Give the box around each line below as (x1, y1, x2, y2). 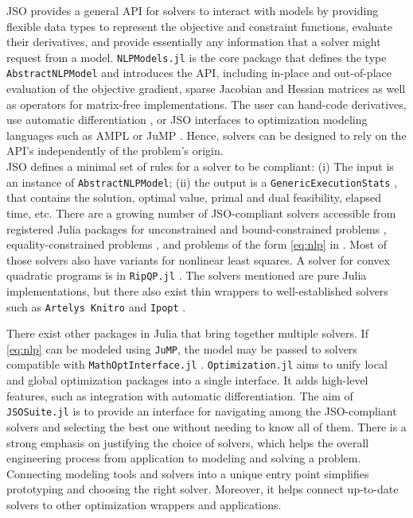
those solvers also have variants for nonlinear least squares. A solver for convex (6, 251, 390, 268)
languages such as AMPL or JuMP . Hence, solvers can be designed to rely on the (6, 126, 407, 143)
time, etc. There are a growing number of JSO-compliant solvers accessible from (6, 204, 396, 221)
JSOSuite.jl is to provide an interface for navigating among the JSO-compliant (6, 403, 397, 419)
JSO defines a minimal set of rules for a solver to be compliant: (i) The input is (6, 158, 394, 175)
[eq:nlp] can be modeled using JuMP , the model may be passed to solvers (6, 340, 357, 357)
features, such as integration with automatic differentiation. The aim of (6, 387, 353, 404)
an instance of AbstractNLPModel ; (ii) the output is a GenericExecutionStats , (6, 173, 398, 190)
